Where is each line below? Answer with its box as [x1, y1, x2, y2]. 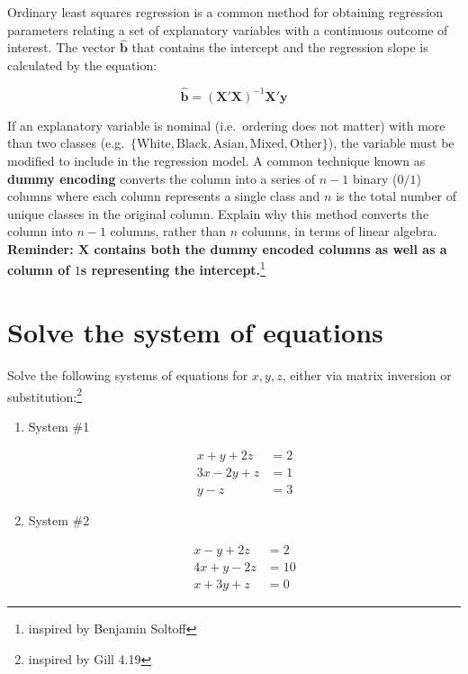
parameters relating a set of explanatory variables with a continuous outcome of [7, 20, 448, 39]
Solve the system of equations [7, 314, 383, 350]
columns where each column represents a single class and [7, 187, 320, 205]
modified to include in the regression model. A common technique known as [7, 151, 426, 169]
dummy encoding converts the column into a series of [7, 168, 316, 187]
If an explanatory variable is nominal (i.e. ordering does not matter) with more [7, 115, 445, 134]
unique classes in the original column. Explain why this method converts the [7, 204, 429, 223]
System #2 [28, 511, 90, 530]
